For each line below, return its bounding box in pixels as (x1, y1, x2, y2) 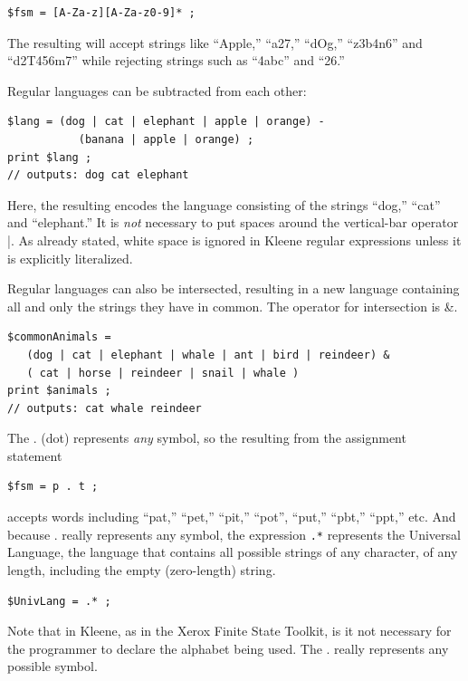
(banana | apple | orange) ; (78, 132, 254, 146)
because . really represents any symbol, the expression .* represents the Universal (7, 524, 461, 543)
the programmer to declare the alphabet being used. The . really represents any (7, 638, 449, 657)
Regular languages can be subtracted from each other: (7, 81, 307, 100)
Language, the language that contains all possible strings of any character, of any (7, 542, 458, 561)
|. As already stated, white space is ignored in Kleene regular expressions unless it (7, 230, 462, 249)
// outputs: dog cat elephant (7, 168, 189, 182)
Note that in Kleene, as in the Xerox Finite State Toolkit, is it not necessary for (7, 621, 452, 640)
